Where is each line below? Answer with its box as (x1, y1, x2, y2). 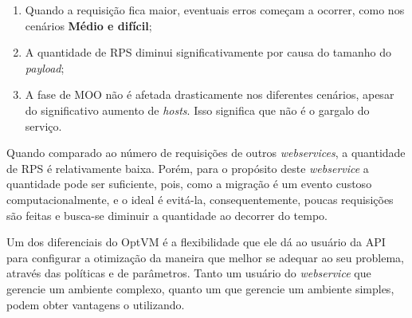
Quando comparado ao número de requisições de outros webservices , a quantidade (6, 144, 406, 161)
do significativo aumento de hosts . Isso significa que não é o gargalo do (25, 101, 370, 118)
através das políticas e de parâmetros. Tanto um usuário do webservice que (6, 265, 371, 281)
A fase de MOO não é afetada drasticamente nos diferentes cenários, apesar (25, 86, 394, 103)
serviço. (25, 117, 62, 134)
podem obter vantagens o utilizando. (6, 296, 185, 312)
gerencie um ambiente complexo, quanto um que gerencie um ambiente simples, (6, 280, 394, 296)
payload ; (25, 59, 65, 76)
